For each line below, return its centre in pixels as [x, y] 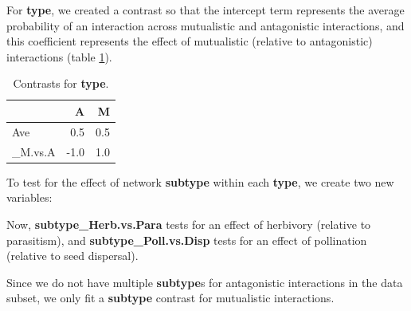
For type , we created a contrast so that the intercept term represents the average [205, 10]
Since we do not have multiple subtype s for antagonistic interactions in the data [205, 282]
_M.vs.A [34, 151]
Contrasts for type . [61, 83]
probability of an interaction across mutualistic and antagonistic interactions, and [205, 25]
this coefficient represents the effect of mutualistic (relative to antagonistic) [190, 41]
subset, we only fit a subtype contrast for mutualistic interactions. [170, 298]
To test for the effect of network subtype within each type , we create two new [200, 181]
